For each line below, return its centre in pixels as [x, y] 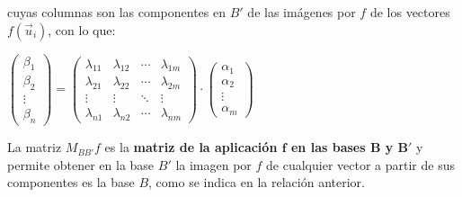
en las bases [328, 147]
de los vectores [410, 12]
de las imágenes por [302, 12]
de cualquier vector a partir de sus [360, 164]
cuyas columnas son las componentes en [117, 12]
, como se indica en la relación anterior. [257, 182]
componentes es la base [71, 182]
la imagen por [213, 164]
